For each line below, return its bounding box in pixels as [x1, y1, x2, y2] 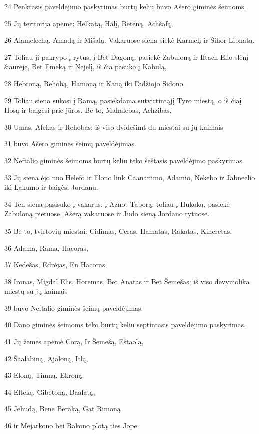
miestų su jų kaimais [4, 286, 68, 296]
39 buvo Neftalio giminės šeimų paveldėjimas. [4, 302, 143, 313]
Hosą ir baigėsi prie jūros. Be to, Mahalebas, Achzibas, [4, 105, 172, 115]
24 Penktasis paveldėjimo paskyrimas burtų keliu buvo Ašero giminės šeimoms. [4, 1, 246, 11]
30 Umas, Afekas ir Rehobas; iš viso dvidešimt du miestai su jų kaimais [4, 121, 223, 132]
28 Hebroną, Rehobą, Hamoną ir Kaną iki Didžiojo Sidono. [4, 78, 185, 88]
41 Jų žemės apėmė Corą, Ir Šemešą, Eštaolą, [4, 336, 144, 347]
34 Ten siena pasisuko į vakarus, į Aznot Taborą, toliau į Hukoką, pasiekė [4, 198, 230, 209]
